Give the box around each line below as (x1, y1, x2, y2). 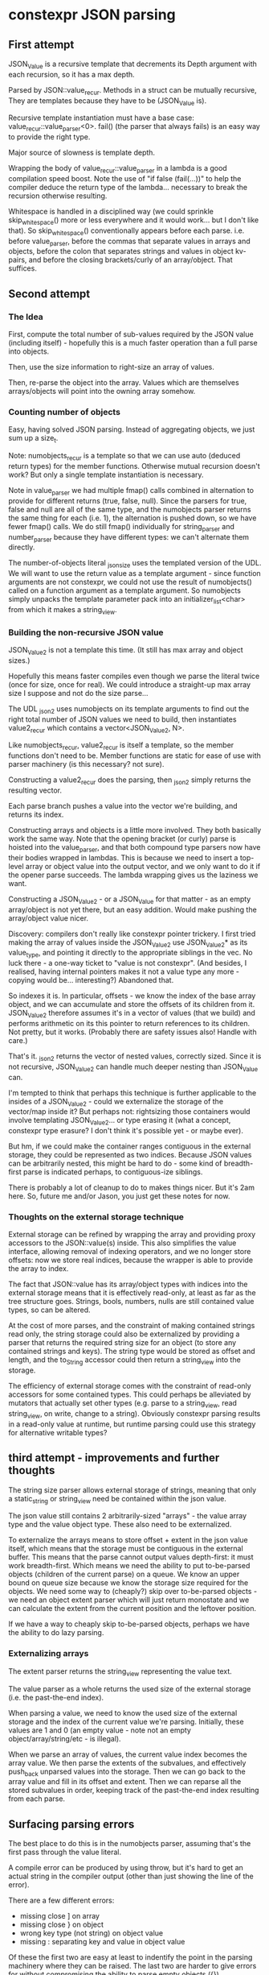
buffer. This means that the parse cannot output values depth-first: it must (8, 1552, 255, 1562)
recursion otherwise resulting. (8, 191, 108, 201)
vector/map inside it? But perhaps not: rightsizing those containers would (8, 1107, 251, 1116)
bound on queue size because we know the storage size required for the (8, 1578, 249, 1588)
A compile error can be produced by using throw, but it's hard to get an (8, 1863, 243, 1873)
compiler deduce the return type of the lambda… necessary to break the (8, 182, 247, 192)
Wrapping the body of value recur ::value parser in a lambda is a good (8, 164, 227, 175)
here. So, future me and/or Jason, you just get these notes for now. (8, 1191, 230, 1201)
